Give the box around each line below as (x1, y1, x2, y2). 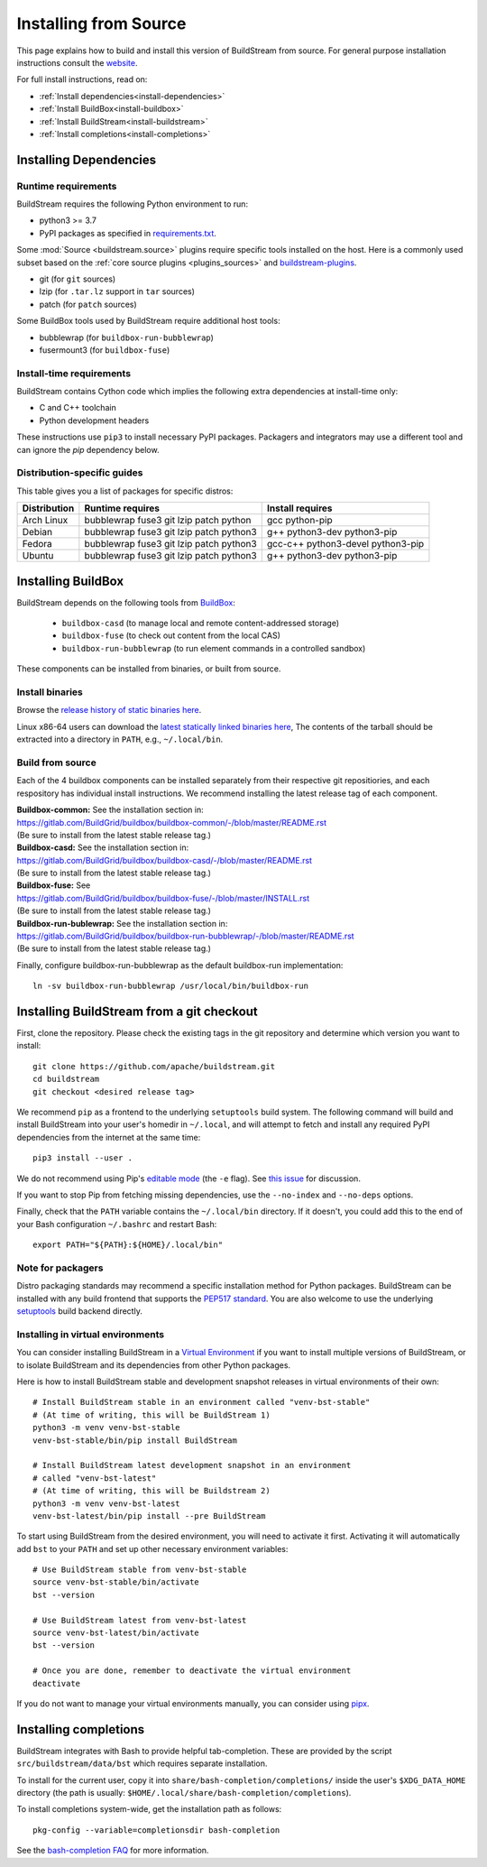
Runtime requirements (16, 180, 117, 192)
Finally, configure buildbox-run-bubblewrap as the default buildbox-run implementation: (16, 959, 344, 970)
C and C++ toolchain (39, 402, 116, 413)
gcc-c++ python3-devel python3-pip (266, 538, 425, 550)
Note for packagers (16, 1262, 104, 1274)
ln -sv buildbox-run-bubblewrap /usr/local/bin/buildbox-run (32, 981, 308, 992)
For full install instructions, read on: (16, 74, 148, 85)
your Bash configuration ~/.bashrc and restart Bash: (16, 1218, 217, 1229)
